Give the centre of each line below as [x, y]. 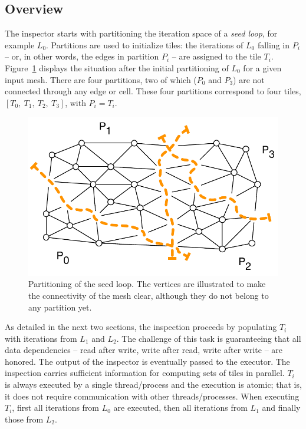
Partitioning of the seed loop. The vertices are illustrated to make [147, 284]
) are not [249, 79]
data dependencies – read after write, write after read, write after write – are [144, 350]
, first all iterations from [56, 407]
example [20, 44]
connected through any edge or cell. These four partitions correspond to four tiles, [153, 91]
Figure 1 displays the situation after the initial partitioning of [117, 67]
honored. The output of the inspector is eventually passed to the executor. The [147, 361]
